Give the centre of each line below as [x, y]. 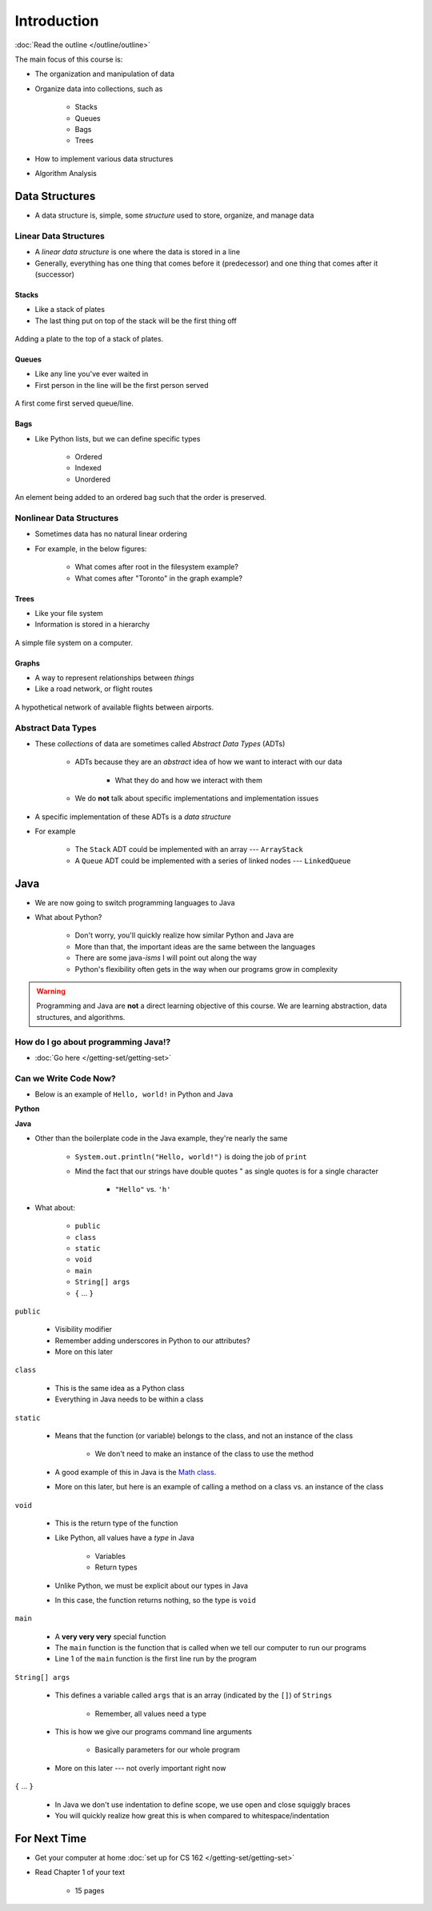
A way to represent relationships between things [115, 678]
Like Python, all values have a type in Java [125, 1538]
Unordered [93, 479]
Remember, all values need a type [151, 1713]
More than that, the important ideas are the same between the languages [195, 946]
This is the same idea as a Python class [120, 1388]
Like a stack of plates [70, 310]
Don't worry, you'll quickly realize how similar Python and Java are [184, 935]
